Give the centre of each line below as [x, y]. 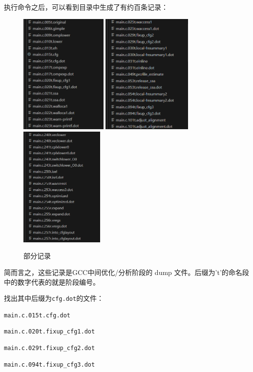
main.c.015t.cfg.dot [37, 315]
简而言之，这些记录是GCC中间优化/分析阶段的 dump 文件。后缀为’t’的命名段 [126, 272]
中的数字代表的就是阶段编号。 [52, 282]
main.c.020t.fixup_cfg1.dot [50, 332]
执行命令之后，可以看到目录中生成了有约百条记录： [86, 7]
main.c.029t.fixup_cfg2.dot [50, 348]
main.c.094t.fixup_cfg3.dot [50, 364]
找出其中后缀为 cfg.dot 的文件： [54, 298]
